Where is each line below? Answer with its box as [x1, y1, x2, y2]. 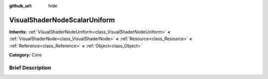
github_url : [9, 3, 32, 8]
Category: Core [9, 52, 42, 58]
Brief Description [9, 64, 52, 71]
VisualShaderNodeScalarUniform [9, 15, 115, 24]
